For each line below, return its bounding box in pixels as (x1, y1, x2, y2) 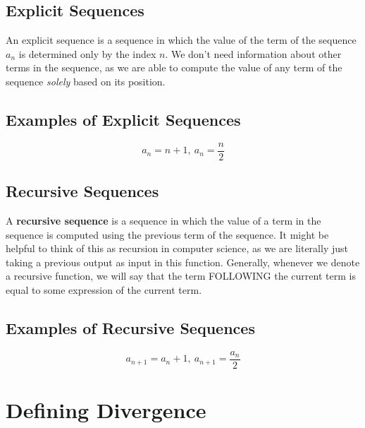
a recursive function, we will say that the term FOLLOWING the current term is (6, 268, 356, 283)
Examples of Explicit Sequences (6, 108, 241, 130)
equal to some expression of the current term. (6, 283, 202, 297)
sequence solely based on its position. (6, 73, 166, 88)
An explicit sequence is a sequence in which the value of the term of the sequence (6, 32, 357, 47)
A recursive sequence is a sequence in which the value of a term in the (6, 213, 321, 228)
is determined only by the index (18, 46, 156, 61)
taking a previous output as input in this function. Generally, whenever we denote (6, 254, 360, 269)
